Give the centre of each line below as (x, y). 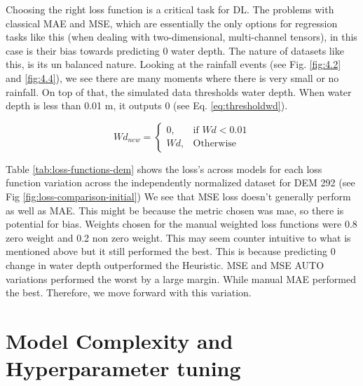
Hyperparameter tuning (123, 368)
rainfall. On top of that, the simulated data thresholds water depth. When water (179, 91)
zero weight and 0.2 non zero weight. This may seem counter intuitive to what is (178, 237)
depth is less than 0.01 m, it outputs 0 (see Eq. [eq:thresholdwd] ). (147, 105)
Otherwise (215, 144)
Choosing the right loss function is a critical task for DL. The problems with (170, 9)
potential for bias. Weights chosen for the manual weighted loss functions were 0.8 (181, 224)
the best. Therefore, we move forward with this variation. (129, 292)
